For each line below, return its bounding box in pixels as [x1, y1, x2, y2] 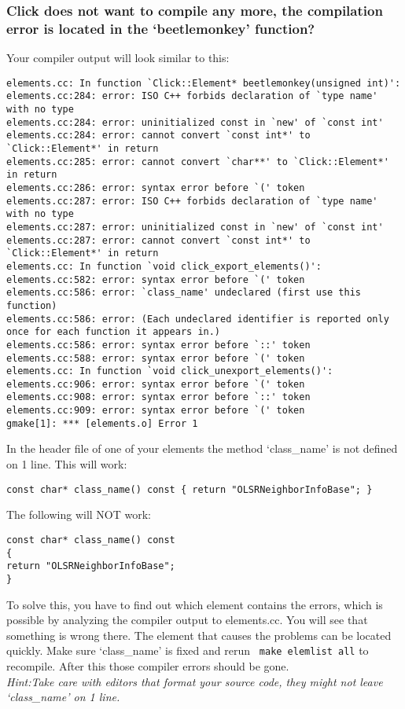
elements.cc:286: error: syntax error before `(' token [6, 182, 305, 193]
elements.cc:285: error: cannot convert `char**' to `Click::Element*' [6, 156, 389, 167]
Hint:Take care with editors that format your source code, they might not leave [6, 673, 383, 689]
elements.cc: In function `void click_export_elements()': [6, 260, 322, 272]
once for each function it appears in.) [6, 326, 221, 338]
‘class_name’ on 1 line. [6, 689, 120, 705]
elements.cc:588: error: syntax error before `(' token [6, 352, 305, 364]
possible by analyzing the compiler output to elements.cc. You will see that [6, 612, 368, 628]
